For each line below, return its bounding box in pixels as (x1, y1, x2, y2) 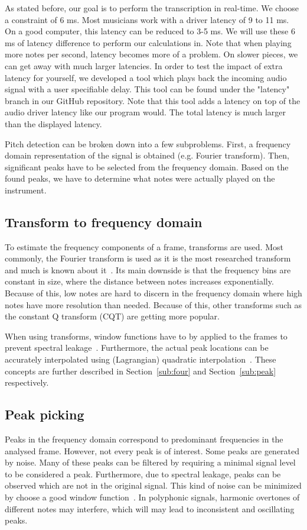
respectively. (5, 376, 49, 389)
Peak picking (5, 405, 84, 424)
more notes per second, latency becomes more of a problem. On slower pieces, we (5, 48, 298, 60)
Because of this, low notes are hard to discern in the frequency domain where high (5, 287, 302, 299)
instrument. (5, 183, 47, 196)
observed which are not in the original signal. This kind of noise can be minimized (5, 479, 302, 492)
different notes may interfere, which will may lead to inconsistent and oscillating (5, 502, 295, 515)
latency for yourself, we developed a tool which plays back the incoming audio (5, 71, 287, 83)
